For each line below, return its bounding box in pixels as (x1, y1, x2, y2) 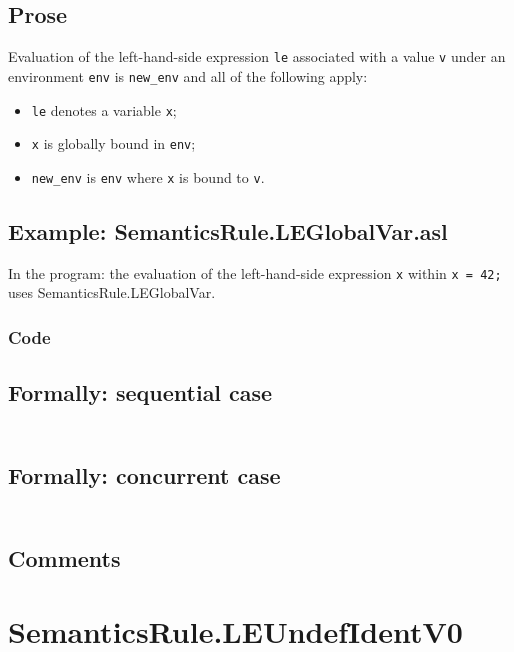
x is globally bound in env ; (31, 133, 196, 154)
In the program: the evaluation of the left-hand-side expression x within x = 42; (8, 262, 502, 283)
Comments (8, 542, 121, 573)
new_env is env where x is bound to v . (31, 166, 265, 187)
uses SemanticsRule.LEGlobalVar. (8, 282, 216, 303)
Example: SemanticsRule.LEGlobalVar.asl (8, 215, 448, 246)
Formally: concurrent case (8, 459, 281, 490)
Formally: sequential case (8, 377, 273, 408)
